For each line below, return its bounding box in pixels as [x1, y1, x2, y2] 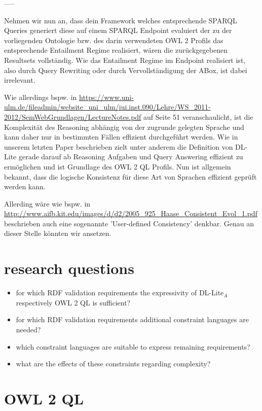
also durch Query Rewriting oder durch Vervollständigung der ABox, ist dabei [4, 64, 247, 75]
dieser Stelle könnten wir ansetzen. [4, 228, 111, 238]
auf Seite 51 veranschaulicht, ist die [143, 111, 253, 122]
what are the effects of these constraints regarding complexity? [16, 358, 211, 369]
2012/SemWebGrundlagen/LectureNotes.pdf [4, 111, 141, 122]
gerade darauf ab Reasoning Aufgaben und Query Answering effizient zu [18, 151, 243, 162]
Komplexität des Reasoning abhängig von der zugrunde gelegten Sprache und [4, 121, 244, 132]
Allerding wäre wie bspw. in [4, 198, 91, 209]
